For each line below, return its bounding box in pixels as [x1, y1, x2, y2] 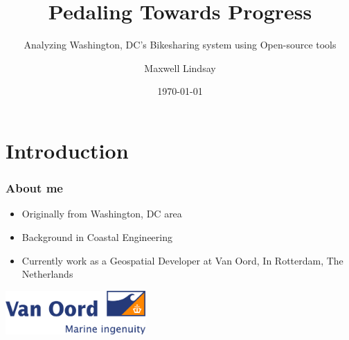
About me [6, 179, 63, 197]
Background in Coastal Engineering [21, 229, 172, 244]
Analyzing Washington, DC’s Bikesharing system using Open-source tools [24, 37, 337, 52]
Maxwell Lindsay [144, 60, 216, 75]
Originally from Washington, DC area [21, 206, 182, 221]
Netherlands [21, 267, 73, 281]
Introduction [6, 136, 129, 164]
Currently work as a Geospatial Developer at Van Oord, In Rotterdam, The [21, 253, 343, 267]
